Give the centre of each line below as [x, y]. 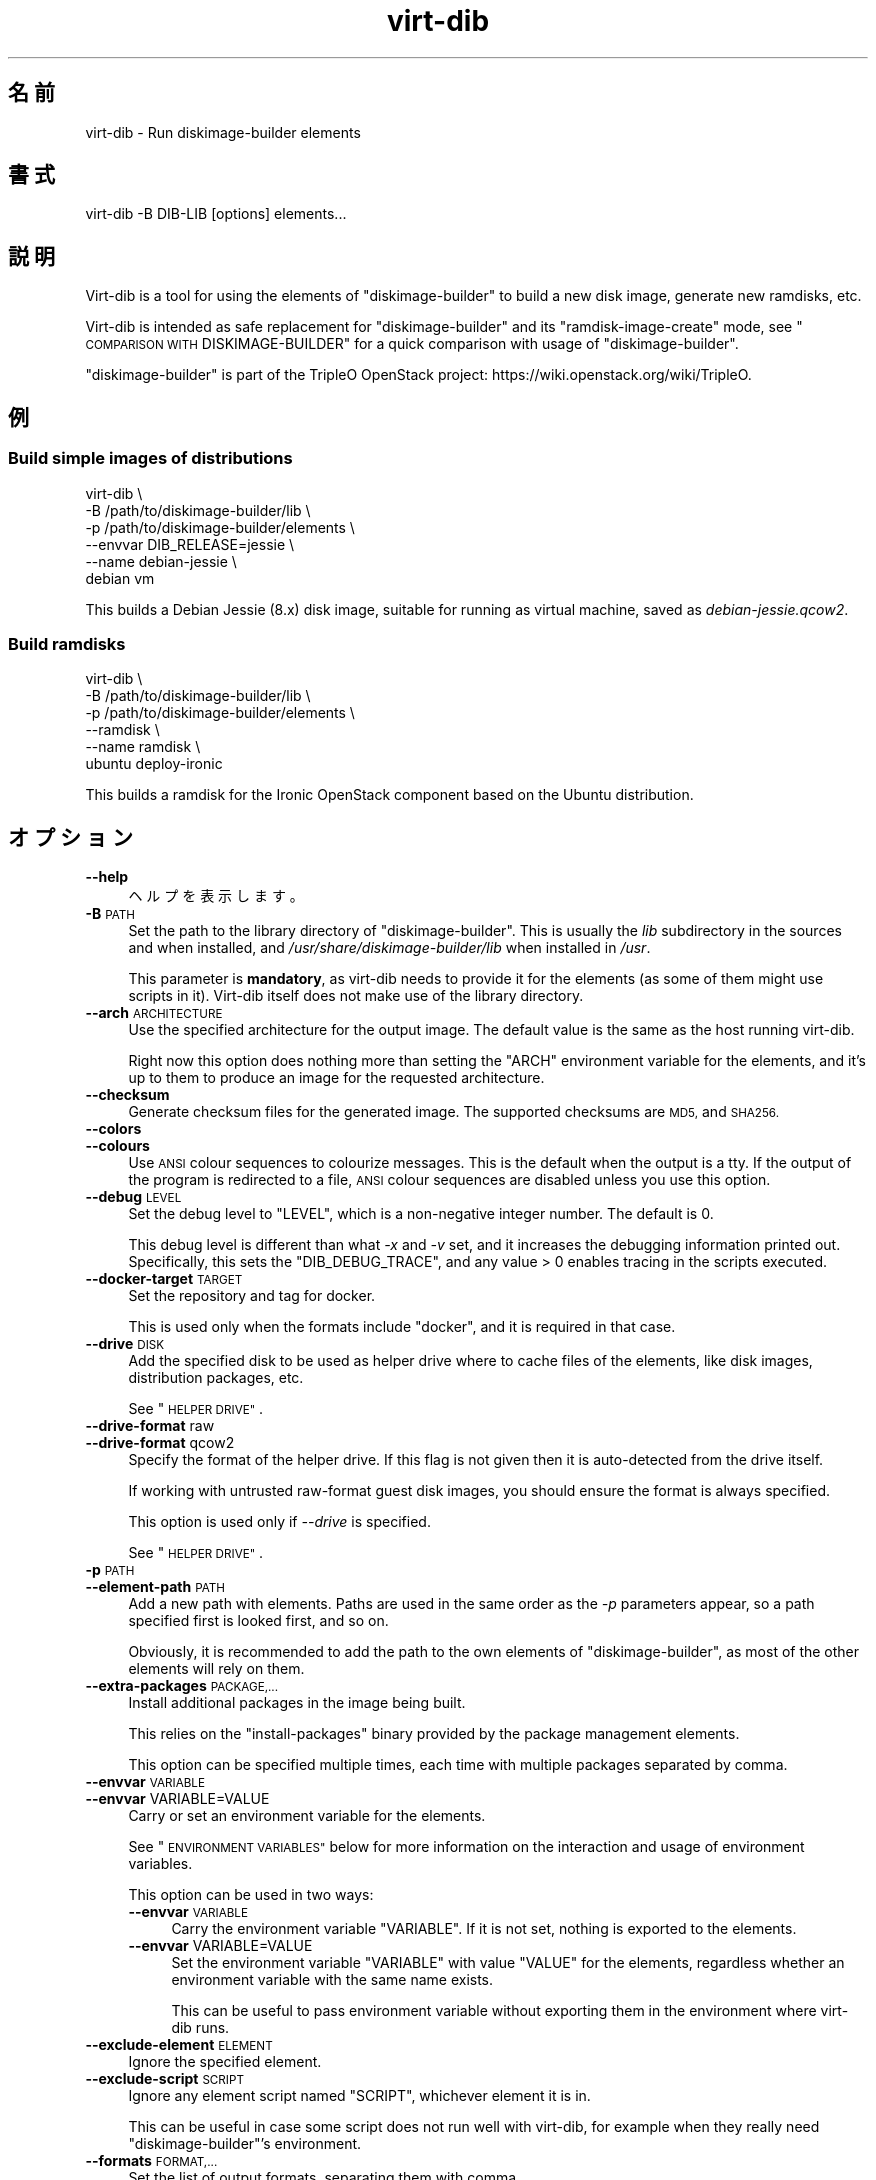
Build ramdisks [67, 643]
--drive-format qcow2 [160, 1443]
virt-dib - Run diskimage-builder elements [223, 132]
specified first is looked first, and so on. [258, 1621]
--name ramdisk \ [143, 747]
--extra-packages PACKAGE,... [182, 1686]
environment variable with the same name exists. [332, 1980]
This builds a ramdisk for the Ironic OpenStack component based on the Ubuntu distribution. [389, 795]
